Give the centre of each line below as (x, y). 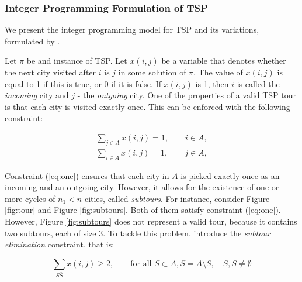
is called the (258, 83)
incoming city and (37, 95)
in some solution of (152, 72)
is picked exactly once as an (230, 175)
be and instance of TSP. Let (77, 61)
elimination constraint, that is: (60, 244)
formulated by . (32, 41)
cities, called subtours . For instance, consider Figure (177, 198)
